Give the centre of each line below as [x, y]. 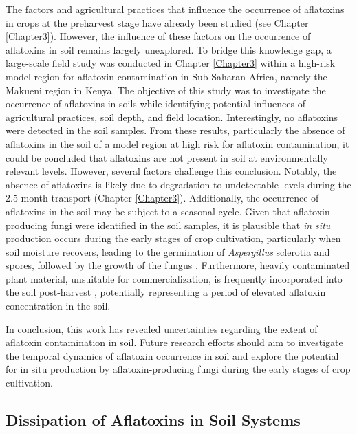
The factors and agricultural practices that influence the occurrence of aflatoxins [175, 9]
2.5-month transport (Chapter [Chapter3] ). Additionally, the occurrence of [162, 198]
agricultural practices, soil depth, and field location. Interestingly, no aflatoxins [172, 117]
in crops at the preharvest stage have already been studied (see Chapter [157, 22]
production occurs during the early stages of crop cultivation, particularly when [173, 238]
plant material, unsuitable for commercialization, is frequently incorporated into [174, 278]
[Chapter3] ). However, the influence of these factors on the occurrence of [158, 36]
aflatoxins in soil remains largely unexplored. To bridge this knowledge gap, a [169, 49]
